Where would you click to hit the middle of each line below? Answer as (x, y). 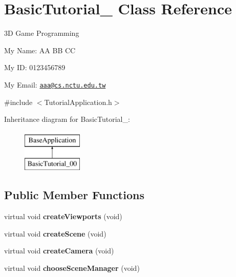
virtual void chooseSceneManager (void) (72, 268)
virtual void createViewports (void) (63, 216)
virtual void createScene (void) (55, 233)
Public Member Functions (74, 195)
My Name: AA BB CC (40, 50)
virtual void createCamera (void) (59, 251)
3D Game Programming (42, 33)
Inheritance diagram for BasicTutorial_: (67, 119)
